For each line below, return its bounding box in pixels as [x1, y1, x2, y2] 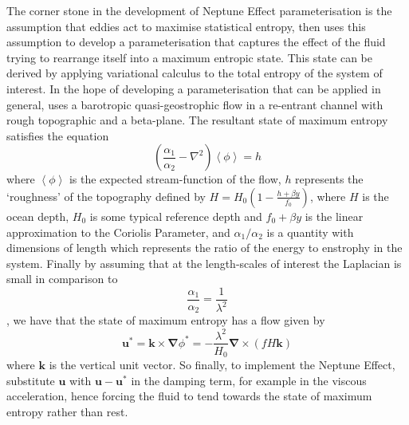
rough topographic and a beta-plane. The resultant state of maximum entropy [6, 112, 388, 128]
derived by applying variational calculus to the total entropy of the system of [6, 65, 383, 81]
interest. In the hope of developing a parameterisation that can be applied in [6, 80, 381, 96]
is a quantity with [266, 223, 354, 240]
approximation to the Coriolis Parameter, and [6, 223, 230, 240]
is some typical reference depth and [89, 207, 262, 224]
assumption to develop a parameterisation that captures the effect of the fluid [6, 33, 386, 50]
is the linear [305, 207, 364, 224]
